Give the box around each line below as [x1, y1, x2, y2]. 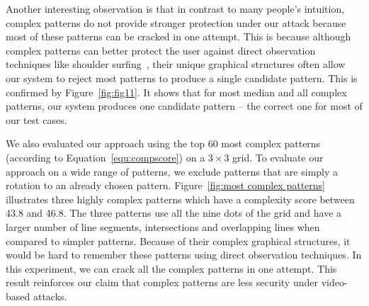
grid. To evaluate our [232, 149, 324, 164]
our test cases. [6, 112, 67, 127]
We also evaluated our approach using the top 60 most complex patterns [6, 136, 321, 151]
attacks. [33, 288, 67, 303]
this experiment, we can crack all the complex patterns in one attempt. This [6, 261, 337, 276]
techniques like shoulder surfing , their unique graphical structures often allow [6, 57, 346, 72]
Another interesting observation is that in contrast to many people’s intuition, [6, 1, 345, 16]
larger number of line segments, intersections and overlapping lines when [6, 219, 320, 234]
